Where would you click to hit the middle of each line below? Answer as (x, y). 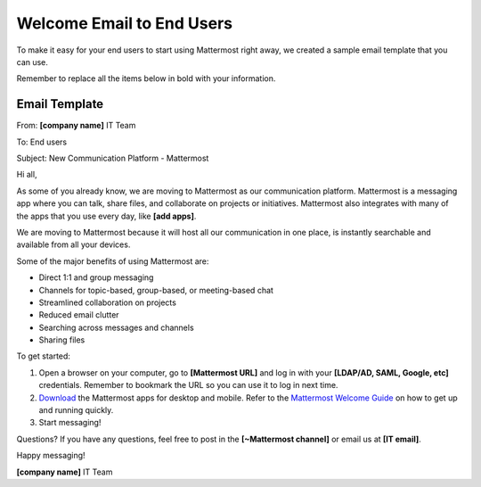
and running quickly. (76, 410)
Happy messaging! (51, 456)
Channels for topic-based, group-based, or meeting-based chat (156, 290)
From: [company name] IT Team (76, 126)
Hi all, (27, 175)
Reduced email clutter (79, 315)
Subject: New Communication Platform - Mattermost (113, 158)
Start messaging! (70, 423)
